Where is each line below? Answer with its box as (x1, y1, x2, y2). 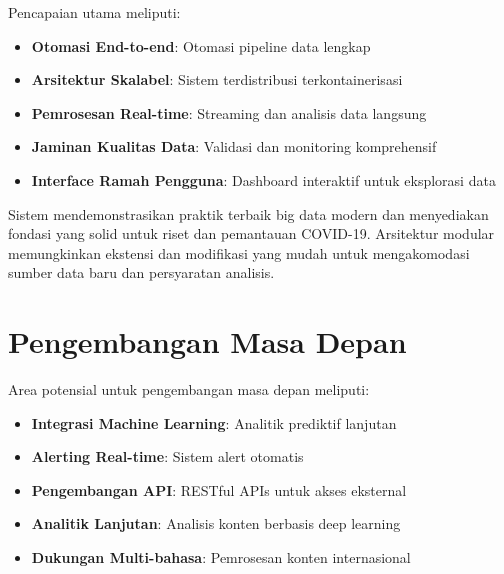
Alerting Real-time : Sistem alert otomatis (31, 446, 304, 467)
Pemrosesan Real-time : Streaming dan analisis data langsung (31, 102, 427, 123)
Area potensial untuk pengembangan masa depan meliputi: (8, 379, 370, 400)
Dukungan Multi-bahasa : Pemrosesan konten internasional (31, 547, 411, 568)
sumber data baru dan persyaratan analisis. (8, 262, 275, 283)
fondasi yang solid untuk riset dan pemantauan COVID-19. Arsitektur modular (8, 223, 495, 244)
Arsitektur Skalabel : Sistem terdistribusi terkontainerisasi (31, 69, 403, 90)
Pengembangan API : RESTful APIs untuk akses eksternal (31, 479, 407, 500)
